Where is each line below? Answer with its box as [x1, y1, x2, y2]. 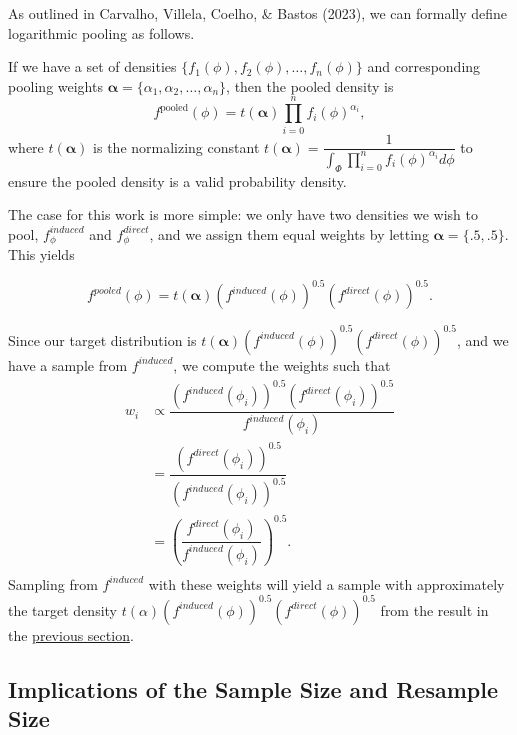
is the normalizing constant [93, 136, 260, 157]
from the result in [380, 599, 489, 620]
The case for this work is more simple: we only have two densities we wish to [8, 204, 478, 225]
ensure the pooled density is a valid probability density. [8, 170, 347, 191]
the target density [8, 599, 118, 620]
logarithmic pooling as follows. [8, 22, 195, 43]
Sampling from [8, 573, 98, 594]
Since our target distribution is [8, 329, 197, 350]
